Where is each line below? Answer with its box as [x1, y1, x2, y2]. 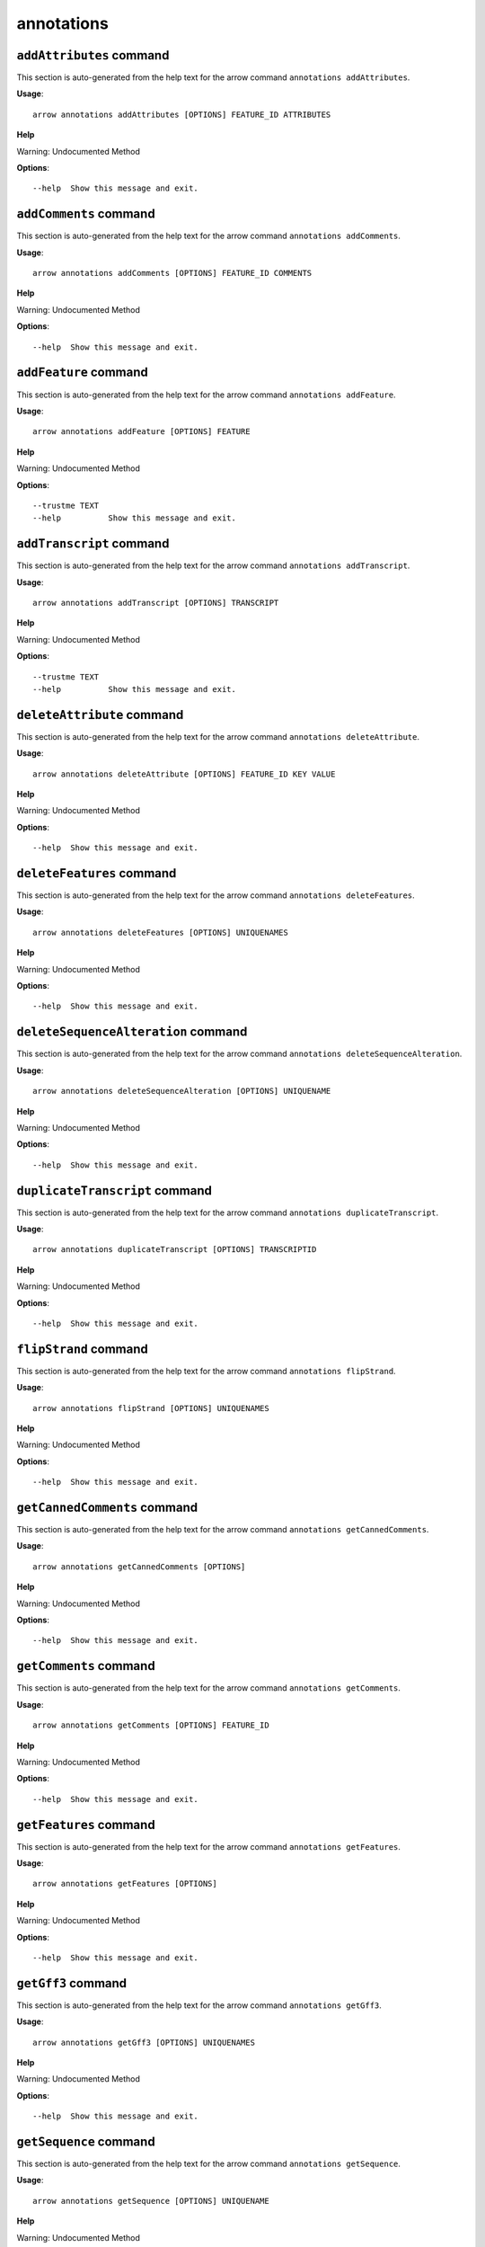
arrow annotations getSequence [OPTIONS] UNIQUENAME [32, 2196, 269, 2206]
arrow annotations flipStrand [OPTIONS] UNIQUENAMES [32, 1403, 269, 1413]
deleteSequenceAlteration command [16, 1025, 248, 1040]
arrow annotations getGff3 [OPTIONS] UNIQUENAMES [32, 2037, 256, 2047]
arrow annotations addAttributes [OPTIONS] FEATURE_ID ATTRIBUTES [32, 109, 331, 120]
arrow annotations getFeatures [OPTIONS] [32, 1878, 217, 1889]
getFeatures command [16, 1816, 156, 1833]
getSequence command [16, 2135, 156, 2149]
